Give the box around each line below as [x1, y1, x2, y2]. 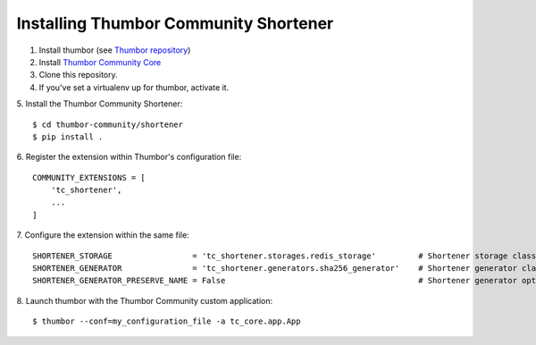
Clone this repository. [38, 70, 118, 80]
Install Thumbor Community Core [38, 56, 162, 67]
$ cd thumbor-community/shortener [32, 119, 183, 130]
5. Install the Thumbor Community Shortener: [16, 98, 183, 109]
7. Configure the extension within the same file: [16, 230, 189, 240]
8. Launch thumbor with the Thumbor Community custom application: [16, 295, 272, 306]
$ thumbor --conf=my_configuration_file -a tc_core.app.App [32, 316, 301, 326]
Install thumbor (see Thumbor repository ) [38, 45, 191, 55]
